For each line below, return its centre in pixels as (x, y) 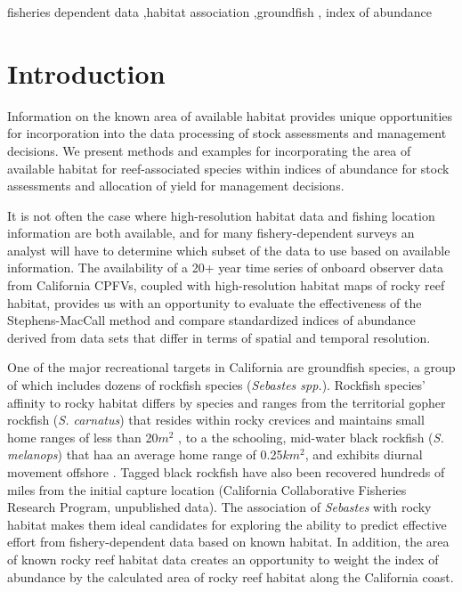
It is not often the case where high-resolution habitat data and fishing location (221, 215)
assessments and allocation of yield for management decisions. (176, 186)
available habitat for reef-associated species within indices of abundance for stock (228, 168)
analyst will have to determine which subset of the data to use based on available (229, 250)
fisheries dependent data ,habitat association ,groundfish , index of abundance (219, 12)
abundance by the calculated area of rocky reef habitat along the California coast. (231, 576)
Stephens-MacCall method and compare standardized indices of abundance (211, 320)
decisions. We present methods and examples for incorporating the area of (209, 150)
